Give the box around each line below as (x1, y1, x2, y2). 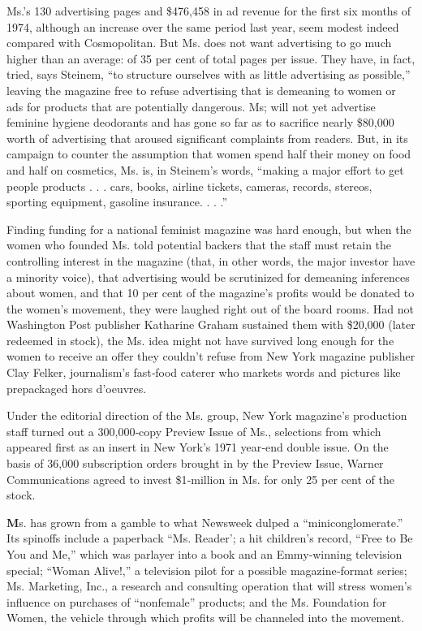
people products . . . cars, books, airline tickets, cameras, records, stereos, (6, 177, 372, 194)
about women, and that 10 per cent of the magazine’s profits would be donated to (6, 284, 415, 301)
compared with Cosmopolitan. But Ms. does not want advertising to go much (6, 34, 392, 51)
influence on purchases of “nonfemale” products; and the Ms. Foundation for (6, 593, 387, 610)
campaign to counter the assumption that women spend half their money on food (6, 145, 411, 162)
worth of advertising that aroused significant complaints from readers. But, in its (6, 129, 408, 146)
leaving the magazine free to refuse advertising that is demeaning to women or (6, 81, 396, 98)
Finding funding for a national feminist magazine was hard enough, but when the (6, 220, 411, 237)
